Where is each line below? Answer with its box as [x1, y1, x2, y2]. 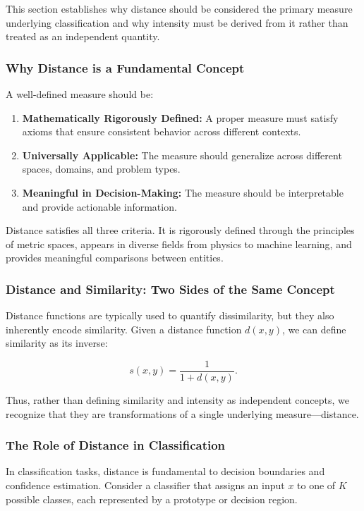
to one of [297, 478, 336, 492]
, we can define [281, 321, 346, 336]
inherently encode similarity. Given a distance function [6, 321, 242, 336]
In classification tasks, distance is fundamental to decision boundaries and [6, 464, 325, 479]
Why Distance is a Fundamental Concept [6, 59, 245, 76]
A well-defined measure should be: [6, 87, 154, 101]
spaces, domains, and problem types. [22, 161, 181, 176]
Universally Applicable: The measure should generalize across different [22, 147, 342, 162]
